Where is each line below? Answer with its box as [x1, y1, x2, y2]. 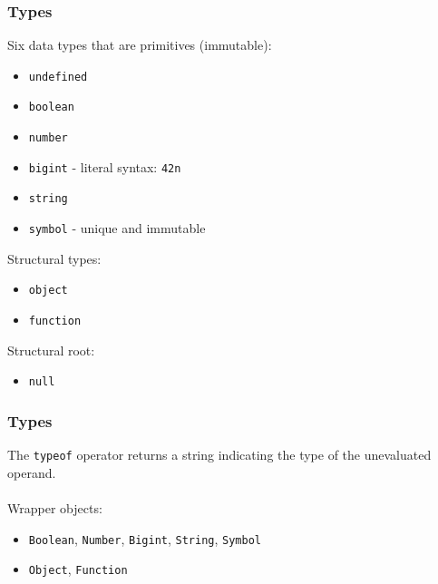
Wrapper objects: [7, 498, 102, 517]
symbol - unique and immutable [28, 219, 206, 238]
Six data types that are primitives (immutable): [7, 35, 272, 54]
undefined [28, 70, 88, 83]
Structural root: [7, 340, 95, 359]
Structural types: [7, 248, 102, 268]
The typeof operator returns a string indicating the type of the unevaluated [7, 445, 432, 464]
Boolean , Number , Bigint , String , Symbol [28, 529, 261, 548]
